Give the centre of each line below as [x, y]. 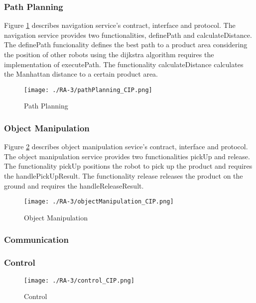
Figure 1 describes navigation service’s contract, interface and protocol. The [120, 25]
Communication [36, 240]
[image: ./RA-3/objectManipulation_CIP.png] [99, 202]
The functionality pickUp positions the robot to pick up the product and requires [128, 166]
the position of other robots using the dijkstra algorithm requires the [109, 54]
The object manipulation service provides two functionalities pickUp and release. [127, 156]
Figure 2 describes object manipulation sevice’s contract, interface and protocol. [126, 147]
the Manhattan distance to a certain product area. [81, 74]
